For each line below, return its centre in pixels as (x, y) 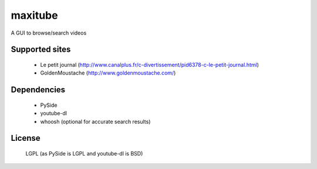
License (26, 138)
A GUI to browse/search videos (49, 33)
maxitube (34, 15)
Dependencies (38, 90)
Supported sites (41, 50)
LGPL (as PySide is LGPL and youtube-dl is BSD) (84, 153)
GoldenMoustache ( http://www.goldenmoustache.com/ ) (108, 73)
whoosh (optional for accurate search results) (95, 121)
